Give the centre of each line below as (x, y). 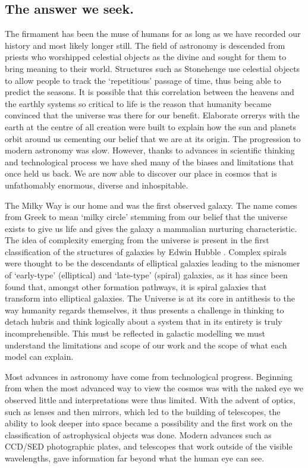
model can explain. (39, 357)
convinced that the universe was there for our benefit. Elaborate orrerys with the (152, 115)
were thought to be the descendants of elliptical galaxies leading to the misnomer (153, 263)
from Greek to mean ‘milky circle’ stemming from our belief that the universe (146, 217)
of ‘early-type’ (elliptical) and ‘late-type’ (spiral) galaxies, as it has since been (146, 275)
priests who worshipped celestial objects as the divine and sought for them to (146, 57)
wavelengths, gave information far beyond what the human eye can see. (135, 458)
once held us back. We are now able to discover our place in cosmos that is (141, 173)
